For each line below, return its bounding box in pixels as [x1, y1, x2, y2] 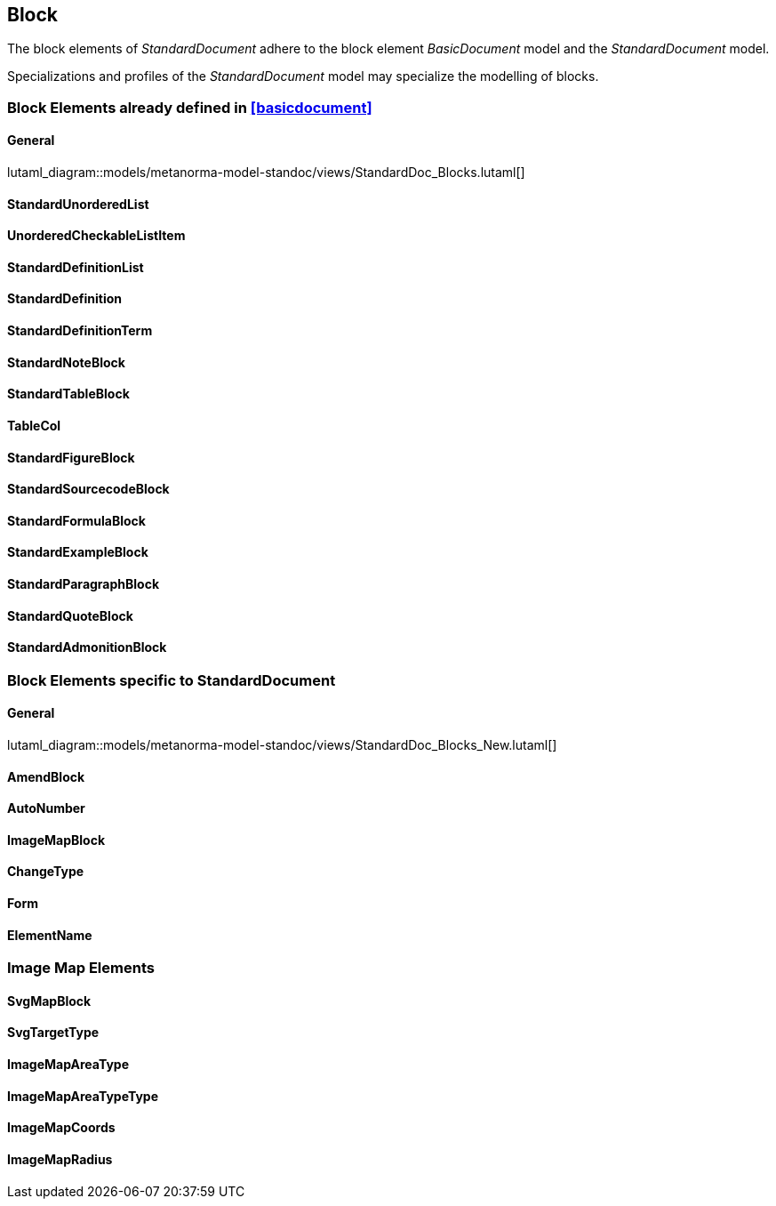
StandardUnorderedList [7, 196, 149, 212]
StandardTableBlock [7, 386, 130, 402]
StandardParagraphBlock [7, 575, 160, 591]
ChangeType [7, 864, 84, 880]
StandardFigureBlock [7, 449, 135, 465]
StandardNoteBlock [7, 354, 125, 370]
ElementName [7, 927, 92, 943]
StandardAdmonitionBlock [7, 639, 167, 655]
